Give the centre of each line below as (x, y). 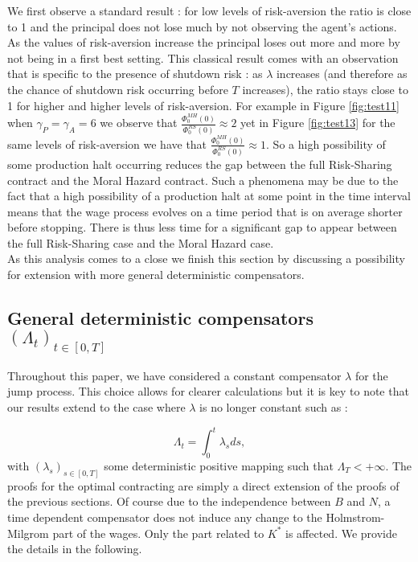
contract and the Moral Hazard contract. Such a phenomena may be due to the (203, 180)
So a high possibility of (329, 144)
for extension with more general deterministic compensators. (156, 275)
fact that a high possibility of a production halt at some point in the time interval (209, 196)
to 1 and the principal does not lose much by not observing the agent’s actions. (202, 26)
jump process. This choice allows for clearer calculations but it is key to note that (208, 391)
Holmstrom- (355, 517)
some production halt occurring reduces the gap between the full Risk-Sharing (200, 164)
